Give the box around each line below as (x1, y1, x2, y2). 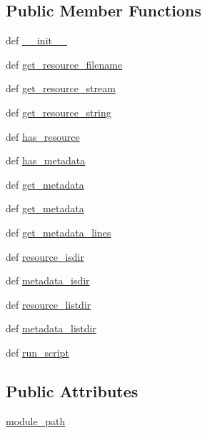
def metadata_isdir (6, 273, 90, 288)
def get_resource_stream (6, 81, 116, 96)
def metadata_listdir (6, 321, 96, 336)
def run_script (6, 344, 69, 359)
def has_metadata (6, 153, 86, 168)
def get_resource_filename (6, 56, 123, 71)
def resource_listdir (6, 297, 91, 312)
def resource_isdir (6, 249, 84, 264)
